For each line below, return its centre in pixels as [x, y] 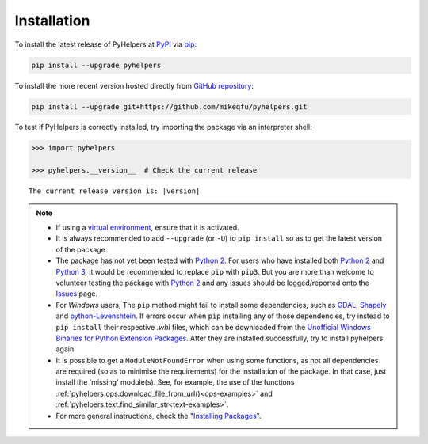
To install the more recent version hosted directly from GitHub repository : [134, 85]
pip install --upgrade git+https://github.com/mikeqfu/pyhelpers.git [169, 106]
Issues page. [77, 294]
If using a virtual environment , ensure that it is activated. [147, 228]
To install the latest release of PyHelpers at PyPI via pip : [106, 44]
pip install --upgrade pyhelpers [96, 65]
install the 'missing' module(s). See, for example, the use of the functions [175, 382]
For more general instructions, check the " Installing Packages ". [159, 416]
